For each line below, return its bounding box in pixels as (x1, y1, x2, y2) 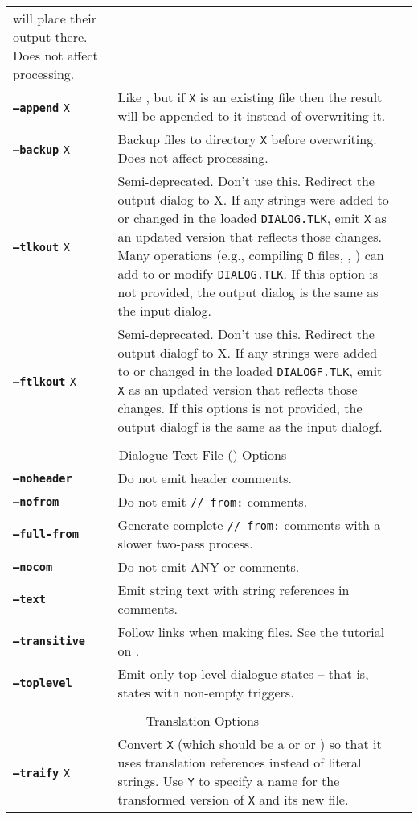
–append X (13, 101, 70, 114)
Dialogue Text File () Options (118, 445, 287, 464)
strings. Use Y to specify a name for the (117, 771, 340, 790)
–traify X (13, 766, 70, 780)
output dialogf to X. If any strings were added (117, 343, 378, 362)
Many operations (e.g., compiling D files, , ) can (117, 246, 384, 264)
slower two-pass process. (117, 534, 253, 552)
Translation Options (145, 711, 260, 730)
